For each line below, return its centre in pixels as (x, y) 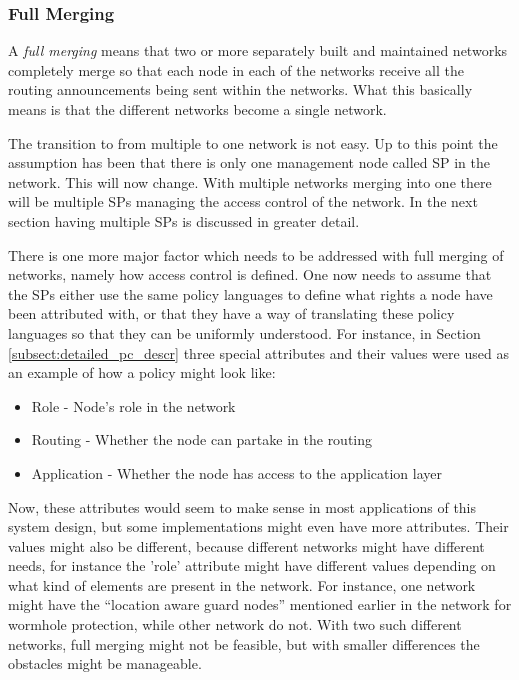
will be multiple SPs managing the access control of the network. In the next (243, 201)
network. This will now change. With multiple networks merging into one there (250, 181)
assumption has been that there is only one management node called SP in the (249, 162)
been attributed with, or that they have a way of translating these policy (231, 313)
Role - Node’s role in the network (133, 405)
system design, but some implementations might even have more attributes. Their (258, 526)
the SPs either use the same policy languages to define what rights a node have (250, 293)
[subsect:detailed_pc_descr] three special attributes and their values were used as (258, 352)
